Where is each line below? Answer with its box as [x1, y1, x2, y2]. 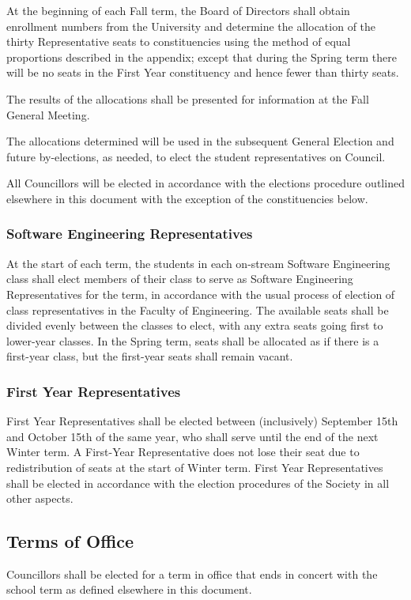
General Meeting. [6, 106, 90, 123]
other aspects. [6, 490, 74, 507]
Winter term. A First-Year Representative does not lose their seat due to [6, 443, 360, 460]
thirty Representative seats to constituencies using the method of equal [6, 33, 351, 50]
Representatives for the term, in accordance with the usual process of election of [6, 285, 395, 302]
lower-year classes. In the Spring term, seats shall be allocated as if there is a [6, 332, 379, 349]
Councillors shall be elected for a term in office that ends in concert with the [6, 565, 378, 582]
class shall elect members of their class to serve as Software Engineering [6, 270, 353, 287]
